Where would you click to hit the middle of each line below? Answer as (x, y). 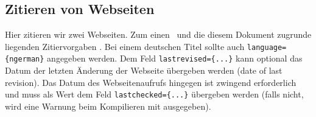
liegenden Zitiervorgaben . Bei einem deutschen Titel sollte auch (125, 46)
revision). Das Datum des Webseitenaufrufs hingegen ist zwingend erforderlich (151, 82)
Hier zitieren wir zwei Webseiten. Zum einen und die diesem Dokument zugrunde (158, 34)
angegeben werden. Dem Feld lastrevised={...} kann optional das (175, 58)
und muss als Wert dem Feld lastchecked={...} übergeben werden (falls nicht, (154, 94)
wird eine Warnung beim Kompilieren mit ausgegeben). (108, 106)
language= (267, 47)
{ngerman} (25, 59)
